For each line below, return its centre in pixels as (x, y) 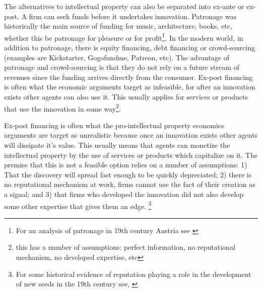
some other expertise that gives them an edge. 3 (78, 205)
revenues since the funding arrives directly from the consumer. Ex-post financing (128, 77)
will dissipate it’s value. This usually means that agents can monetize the (117, 145)
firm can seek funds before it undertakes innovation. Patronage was (133, 16)
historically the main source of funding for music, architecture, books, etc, (118, 26)
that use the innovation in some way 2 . (62, 108)
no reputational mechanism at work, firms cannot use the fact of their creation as (130, 184)
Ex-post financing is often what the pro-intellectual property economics (114, 125)
